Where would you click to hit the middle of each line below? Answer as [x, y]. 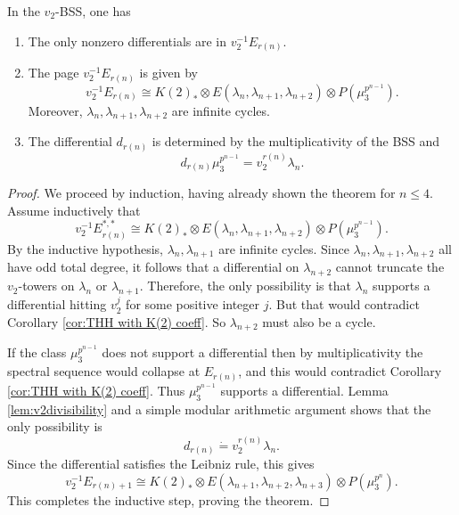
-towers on [46, 286]
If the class [37, 352]
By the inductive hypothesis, [85, 248]
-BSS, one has [93, 11]
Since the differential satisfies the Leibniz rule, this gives [161, 464]
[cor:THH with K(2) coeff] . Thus [96, 390]
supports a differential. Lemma [304, 390]
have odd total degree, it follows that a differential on [153, 267]
